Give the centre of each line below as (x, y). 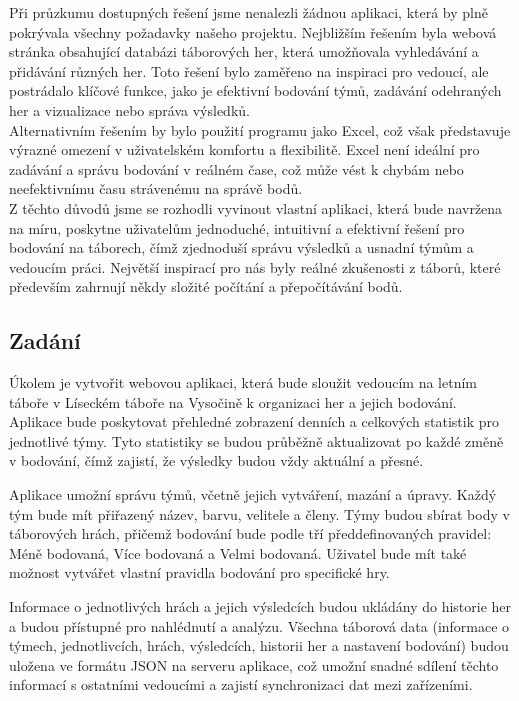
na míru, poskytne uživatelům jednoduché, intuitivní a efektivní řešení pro (237, 227)
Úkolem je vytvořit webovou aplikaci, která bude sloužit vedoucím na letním (243, 382)
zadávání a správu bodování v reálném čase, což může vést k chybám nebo (236, 168)
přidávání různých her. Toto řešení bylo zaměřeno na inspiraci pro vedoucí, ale (249, 70)
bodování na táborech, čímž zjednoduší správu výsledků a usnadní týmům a (241, 247)
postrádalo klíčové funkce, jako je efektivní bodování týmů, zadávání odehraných (255, 90)
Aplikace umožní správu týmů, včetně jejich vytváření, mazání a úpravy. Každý (253, 494)
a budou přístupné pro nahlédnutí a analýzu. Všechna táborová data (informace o (259, 625)
